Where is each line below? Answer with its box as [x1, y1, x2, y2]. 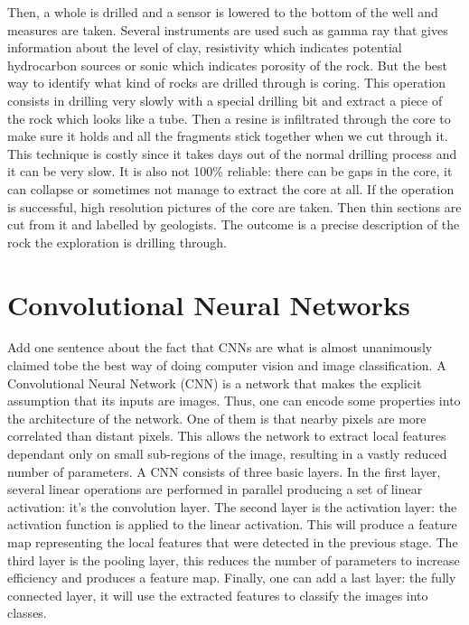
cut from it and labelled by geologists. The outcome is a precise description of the [7, 215, 460, 234]
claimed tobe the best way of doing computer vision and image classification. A [7, 356, 446, 375]
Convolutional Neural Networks [7, 285, 410, 322]
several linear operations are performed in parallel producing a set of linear [7, 480, 423, 499]
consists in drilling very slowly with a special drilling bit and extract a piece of [7, 90, 443, 109]
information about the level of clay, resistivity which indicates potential [7, 38, 402, 57]
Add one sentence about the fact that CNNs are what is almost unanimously [7, 338, 433, 357]
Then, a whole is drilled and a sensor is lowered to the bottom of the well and [7, 3, 438, 21]
